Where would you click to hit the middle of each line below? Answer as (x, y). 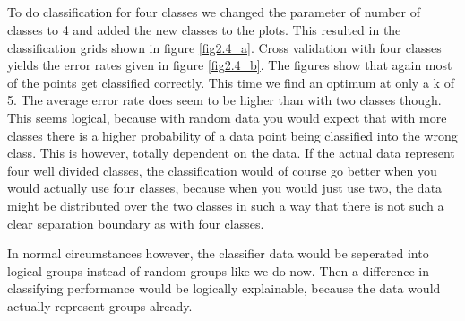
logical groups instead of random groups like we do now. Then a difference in (218, 270)
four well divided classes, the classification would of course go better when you (222, 170)
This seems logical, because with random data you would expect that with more (227, 117)
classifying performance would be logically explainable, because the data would (224, 288)
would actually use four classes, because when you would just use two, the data (225, 188)
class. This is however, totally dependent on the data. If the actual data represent (231, 153)
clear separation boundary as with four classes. (136, 223)
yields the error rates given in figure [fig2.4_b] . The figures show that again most (230, 65)
